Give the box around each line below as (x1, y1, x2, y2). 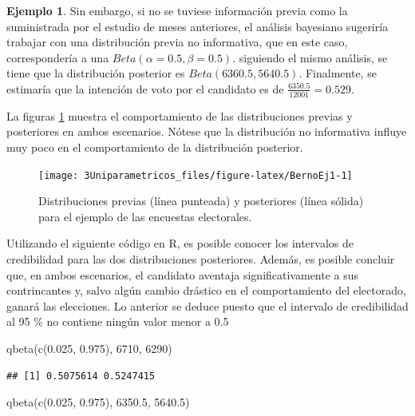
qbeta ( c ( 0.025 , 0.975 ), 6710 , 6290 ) (6, 339, 172, 356)
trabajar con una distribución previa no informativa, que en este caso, (6, 34, 348, 50)
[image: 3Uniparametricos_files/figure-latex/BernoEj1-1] (38, 169, 353, 181)
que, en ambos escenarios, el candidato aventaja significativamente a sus (6, 266, 359, 283)
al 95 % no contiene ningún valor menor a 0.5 (6, 313, 229, 330)
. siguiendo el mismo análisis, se (232, 49, 388, 65)
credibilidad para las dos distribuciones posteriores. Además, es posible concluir (6, 251, 395, 267)
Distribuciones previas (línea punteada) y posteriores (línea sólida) (38, 192, 364, 209)
